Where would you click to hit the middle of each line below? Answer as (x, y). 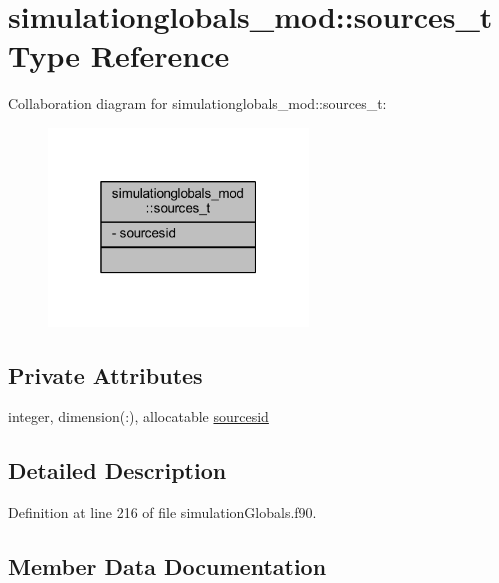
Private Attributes (105, 374)
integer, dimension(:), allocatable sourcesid (138, 416)
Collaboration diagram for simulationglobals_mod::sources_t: (197, 103)
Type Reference (119, 55)
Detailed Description (117, 470)
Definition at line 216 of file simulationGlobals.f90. (162, 512)
